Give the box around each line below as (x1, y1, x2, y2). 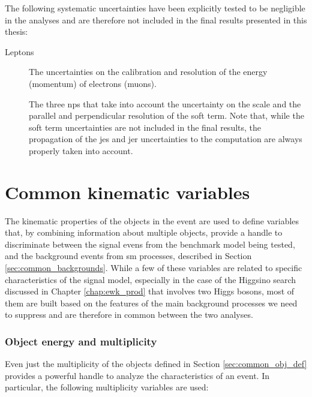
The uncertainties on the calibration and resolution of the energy (29, 65, 268, 78)
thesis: (5, 25, 28, 38)
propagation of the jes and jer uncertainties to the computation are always (29, 133, 302, 145)
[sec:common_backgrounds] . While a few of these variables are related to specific (5, 261, 302, 274)
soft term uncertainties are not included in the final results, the (29, 121, 262, 133)
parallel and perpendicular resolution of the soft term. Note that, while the (29, 109, 304, 122)
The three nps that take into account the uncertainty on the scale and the (29, 97, 301, 110)
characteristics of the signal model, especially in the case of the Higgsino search (5, 273, 296, 285)
